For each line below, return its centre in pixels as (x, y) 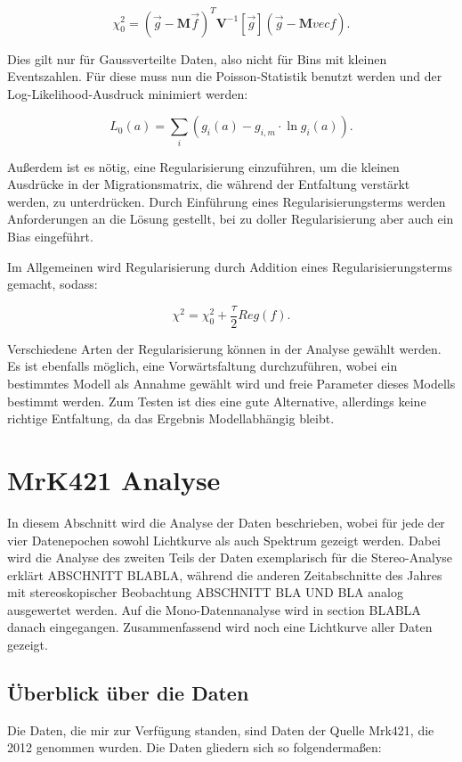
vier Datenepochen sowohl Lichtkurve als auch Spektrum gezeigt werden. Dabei (224, 540)
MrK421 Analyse (114, 479)
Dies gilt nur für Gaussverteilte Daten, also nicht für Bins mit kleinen (197, 58)
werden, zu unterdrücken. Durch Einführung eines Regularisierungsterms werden (227, 201)
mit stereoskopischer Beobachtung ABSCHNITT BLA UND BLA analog (205, 592)
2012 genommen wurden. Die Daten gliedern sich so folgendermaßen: (195, 747)
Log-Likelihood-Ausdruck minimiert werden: (128, 93)
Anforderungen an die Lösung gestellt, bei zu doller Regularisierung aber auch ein (231, 219)
